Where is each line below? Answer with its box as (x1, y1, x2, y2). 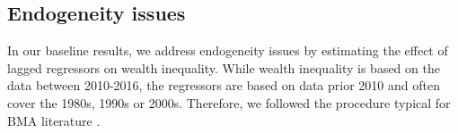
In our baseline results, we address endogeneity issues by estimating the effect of (7, 41, 448, 60)
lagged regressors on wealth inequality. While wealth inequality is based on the (7, 58, 440, 77)
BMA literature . (7, 111, 101, 129)
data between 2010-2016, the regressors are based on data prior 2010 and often (7, 76, 440, 95)
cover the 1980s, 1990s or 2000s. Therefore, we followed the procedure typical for (7, 93, 451, 112)
